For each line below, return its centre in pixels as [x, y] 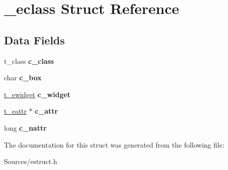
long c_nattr [25, 127]
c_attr [46, 111]
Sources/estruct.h [31, 161]
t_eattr [15, 111]
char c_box [23, 78]
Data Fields [35, 40]
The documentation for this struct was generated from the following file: [114, 144]
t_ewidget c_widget [37, 94]
